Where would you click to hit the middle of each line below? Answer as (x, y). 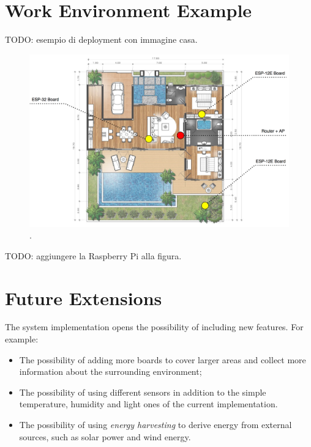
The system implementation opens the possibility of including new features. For (154, 327)
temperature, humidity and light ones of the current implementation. (148, 404)
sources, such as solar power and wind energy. (105, 436)
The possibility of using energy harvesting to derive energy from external (155, 425)
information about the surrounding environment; (111, 371)
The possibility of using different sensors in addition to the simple (143, 392)
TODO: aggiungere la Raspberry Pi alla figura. (93, 255)
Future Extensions (84, 297)
